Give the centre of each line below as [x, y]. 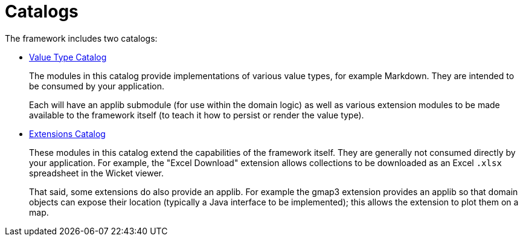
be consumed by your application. [97, 86]
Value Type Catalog [68, 57]
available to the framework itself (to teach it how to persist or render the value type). [197, 115]
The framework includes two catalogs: [81, 38]
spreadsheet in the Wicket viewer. [96, 173]
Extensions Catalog [67, 133]
